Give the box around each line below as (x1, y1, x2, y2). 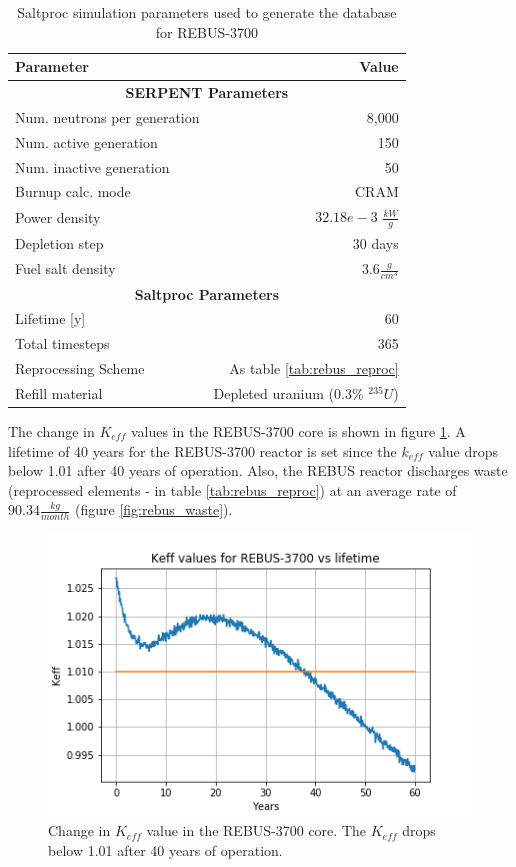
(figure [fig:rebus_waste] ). (75, 499, 233, 520)
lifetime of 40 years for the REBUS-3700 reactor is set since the (8, 440, 397, 461)
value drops (428, 440, 499, 461)
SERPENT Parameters (125, 82, 289, 103)
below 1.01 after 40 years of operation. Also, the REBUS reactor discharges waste (8, 460, 508, 481)
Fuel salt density (15, 258, 116, 279)
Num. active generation (15, 131, 158, 152)
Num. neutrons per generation (15, 106, 200, 127)
